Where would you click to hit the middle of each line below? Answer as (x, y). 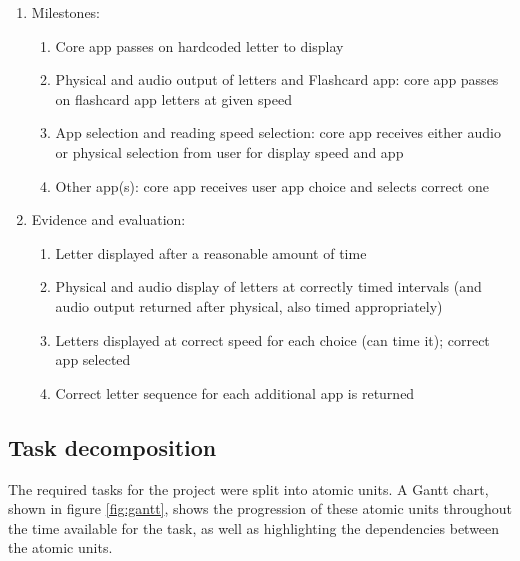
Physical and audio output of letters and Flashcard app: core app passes (277, 79)
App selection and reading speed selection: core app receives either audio (278, 132)
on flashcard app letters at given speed (173, 98)
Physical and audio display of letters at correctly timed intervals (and (268, 286)
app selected (93, 359)
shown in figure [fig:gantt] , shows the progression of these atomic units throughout (260, 508)
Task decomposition (112, 446)
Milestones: (66, 12)
